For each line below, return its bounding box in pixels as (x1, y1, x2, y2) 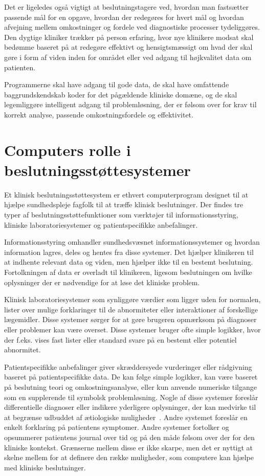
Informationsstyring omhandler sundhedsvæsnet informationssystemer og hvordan (4, 236, 260, 247)
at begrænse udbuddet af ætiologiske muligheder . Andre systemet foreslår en (4, 411, 248, 422)
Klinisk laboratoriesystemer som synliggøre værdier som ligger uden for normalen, (4, 294, 261, 305)
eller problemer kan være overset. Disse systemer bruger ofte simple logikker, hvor (4, 324, 261, 334)
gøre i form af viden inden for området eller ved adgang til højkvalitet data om (4, 51, 252, 62)
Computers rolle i (4, 139, 131, 160)
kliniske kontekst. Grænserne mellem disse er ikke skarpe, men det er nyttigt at (4, 442, 253, 452)
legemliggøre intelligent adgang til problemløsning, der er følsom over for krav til (4, 99, 257, 110)
